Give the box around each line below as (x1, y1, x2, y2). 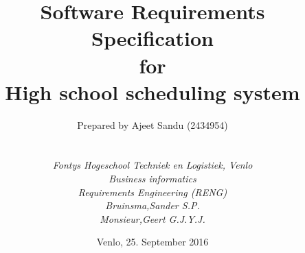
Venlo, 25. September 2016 (96, 234, 209, 249)
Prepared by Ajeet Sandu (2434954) (77, 117, 228, 132)
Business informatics (109, 171, 196, 186)
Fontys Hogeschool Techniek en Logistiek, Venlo (52, 158, 253, 172)
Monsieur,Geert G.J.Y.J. (100, 211, 205, 226)
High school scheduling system (5, 77, 300, 106)
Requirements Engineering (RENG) (78, 184, 227, 199)
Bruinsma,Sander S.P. (105, 198, 200, 213)
